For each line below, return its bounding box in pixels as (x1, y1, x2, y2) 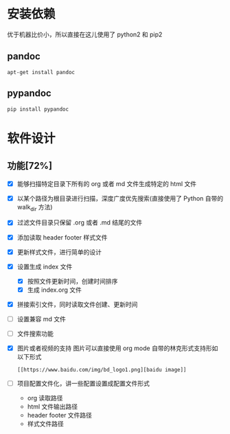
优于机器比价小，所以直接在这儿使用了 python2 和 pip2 (7, 30, 163, 38)
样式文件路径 (27, 420, 64, 428)
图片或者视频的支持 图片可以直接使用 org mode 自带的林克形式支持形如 (16, 344, 218, 352)
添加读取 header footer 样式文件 (16, 233, 108, 241)
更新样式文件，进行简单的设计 (16, 248, 102, 256)
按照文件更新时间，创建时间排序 (27, 277, 118, 285)
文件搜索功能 (16, 329, 54, 337)
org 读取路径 (27, 394, 63, 402)
